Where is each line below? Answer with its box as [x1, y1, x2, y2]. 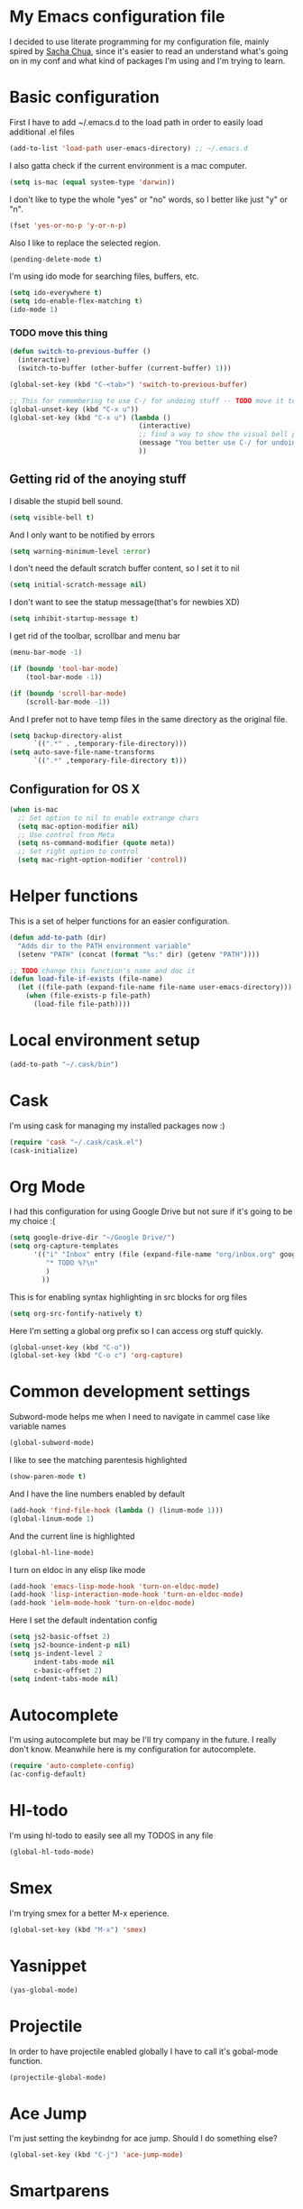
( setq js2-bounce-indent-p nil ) [9, 1641, 131, 1650]
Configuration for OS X [9, 781, 141, 796]
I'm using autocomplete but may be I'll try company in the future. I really [9, 1735, 277, 1745]
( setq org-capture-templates [9, 1242, 119, 1251]
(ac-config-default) [9, 1770, 87, 1779]
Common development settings [9, 1382, 251, 1402]
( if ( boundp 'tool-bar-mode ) [9, 665, 119, 674]
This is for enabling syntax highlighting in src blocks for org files [9, 1292, 248, 1302]
